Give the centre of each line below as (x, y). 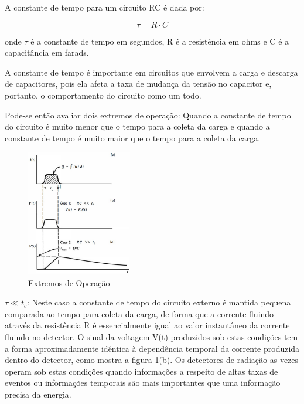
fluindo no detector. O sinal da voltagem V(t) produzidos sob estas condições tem (151, 337)
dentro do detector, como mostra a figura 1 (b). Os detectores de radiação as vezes (152, 360)
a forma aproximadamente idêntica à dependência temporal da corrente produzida (152, 348)
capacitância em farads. (47, 52)
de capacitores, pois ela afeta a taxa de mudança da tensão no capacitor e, (138, 84)
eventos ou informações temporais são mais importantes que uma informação (143, 383)
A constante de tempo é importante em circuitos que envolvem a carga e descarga (151, 72)
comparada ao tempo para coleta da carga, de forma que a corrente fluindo (139, 313)
